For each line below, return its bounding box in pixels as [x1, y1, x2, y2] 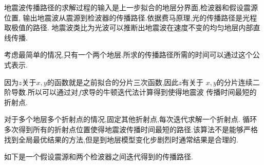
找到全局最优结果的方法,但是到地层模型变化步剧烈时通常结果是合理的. [4, 134, 238, 145]
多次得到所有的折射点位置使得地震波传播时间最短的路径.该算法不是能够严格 [4, 123, 258, 134]
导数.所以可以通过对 [11, 87, 78, 97]
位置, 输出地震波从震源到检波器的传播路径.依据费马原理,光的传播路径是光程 [4, 12, 257, 23]
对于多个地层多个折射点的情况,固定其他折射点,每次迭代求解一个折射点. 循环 [4, 114, 257, 125]
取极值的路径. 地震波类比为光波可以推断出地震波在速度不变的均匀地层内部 [4, 22, 253, 33]
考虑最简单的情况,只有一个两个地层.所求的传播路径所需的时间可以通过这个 [4, 49, 253, 60]
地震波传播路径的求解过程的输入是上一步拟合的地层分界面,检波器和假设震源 [4, 2, 258, 12]
